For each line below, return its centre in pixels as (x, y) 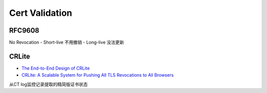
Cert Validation (41, 13)
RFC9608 (24, 30)
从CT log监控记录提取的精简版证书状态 (48, 84)
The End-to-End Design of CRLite (56, 68)
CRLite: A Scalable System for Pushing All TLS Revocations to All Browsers (98, 75)
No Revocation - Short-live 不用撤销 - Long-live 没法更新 (67, 43)
